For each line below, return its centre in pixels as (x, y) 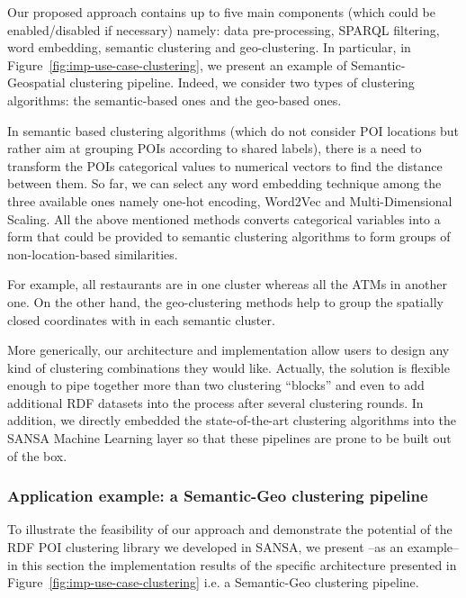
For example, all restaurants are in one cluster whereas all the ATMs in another (227, 284)
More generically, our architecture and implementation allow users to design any (229, 350)
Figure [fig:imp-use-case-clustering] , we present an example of (177, 64)
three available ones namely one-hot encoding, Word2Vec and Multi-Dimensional (230, 200)
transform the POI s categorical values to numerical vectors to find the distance (225, 165)
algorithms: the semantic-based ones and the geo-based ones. (175, 100)
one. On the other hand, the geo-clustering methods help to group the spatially (225, 301)
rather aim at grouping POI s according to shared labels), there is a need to (215, 148)
